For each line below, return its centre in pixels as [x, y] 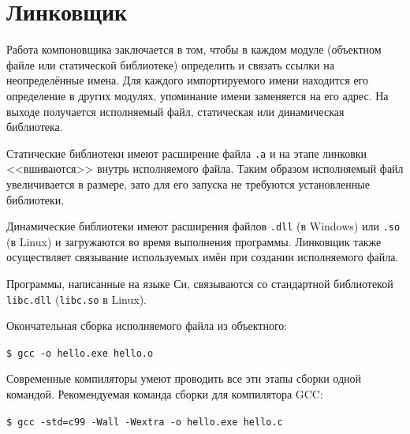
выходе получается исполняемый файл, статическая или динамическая [175, 111]
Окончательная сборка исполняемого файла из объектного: [147, 325]
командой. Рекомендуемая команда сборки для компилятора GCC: [165, 394]
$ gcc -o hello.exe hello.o [80, 353]
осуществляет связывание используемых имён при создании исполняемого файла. [203, 257]
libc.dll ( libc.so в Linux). [76, 299]
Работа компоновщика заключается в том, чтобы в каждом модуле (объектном [194, 49]
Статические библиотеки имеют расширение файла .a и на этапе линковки [187, 153]
